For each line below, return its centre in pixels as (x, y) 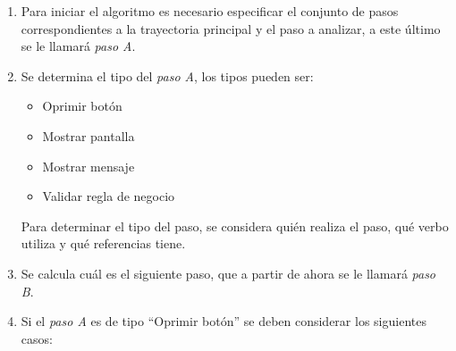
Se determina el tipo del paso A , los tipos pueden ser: (167, 75)
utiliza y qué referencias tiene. (103, 243)
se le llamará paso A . (78, 46)
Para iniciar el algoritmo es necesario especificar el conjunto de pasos (210, 11)
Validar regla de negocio (109, 196)
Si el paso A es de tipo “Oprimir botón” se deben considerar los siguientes (224, 321)
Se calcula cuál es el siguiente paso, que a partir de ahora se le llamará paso (228, 273)
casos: (37, 338)
